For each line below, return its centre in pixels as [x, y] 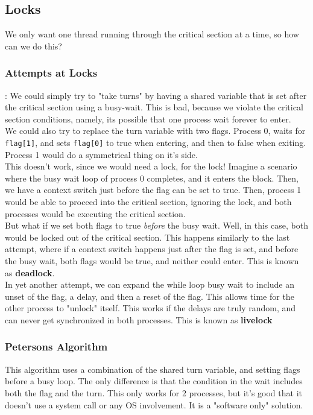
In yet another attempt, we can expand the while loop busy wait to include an [150, 284]
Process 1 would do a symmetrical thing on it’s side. [101, 154]
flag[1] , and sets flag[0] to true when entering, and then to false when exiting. [156, 142]
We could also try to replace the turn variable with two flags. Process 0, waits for [155, 131]
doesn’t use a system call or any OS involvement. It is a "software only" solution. [154, 404]
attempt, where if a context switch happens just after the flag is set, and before [152, 249]
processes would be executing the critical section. [95, 213]
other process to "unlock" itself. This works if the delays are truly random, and [150, 308]
